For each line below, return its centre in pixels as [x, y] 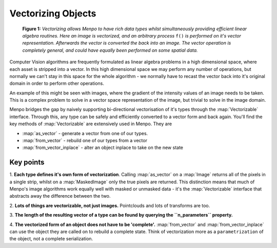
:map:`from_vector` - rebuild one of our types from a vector [85, 141]
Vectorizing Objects [53, 13]
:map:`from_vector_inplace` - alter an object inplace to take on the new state [103, 148]
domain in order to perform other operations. [57, 83]
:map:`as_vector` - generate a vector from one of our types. [85, 133]
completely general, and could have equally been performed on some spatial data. [110, 50]
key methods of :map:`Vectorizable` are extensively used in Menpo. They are [91, 124]
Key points [27, 163]
